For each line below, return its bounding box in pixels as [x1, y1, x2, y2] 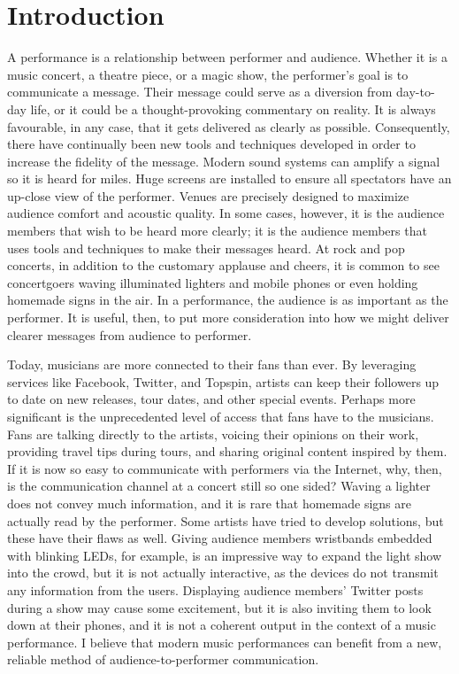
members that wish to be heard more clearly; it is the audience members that [7, 221, 427, 240]
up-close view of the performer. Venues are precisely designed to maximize [7, 186, 409, 205]
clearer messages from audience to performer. [7, 325, 252, 344]
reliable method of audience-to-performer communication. [7, 650, 319, 669]
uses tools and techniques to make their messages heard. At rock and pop [7, 238, 405, 257]
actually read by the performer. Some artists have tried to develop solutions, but [7, 511, 444, 530]
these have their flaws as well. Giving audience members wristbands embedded [7, 529, 432, 547]
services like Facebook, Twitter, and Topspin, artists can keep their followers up [7, 372, 440, 391]
